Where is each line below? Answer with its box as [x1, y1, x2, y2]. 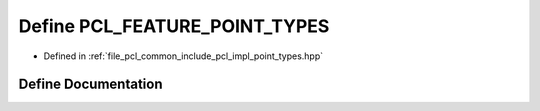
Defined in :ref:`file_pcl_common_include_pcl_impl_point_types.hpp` [43, 50, 324, 62]
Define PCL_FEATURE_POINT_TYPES [18, 15, 330, 37]
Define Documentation [18, 76, 163, 93]
